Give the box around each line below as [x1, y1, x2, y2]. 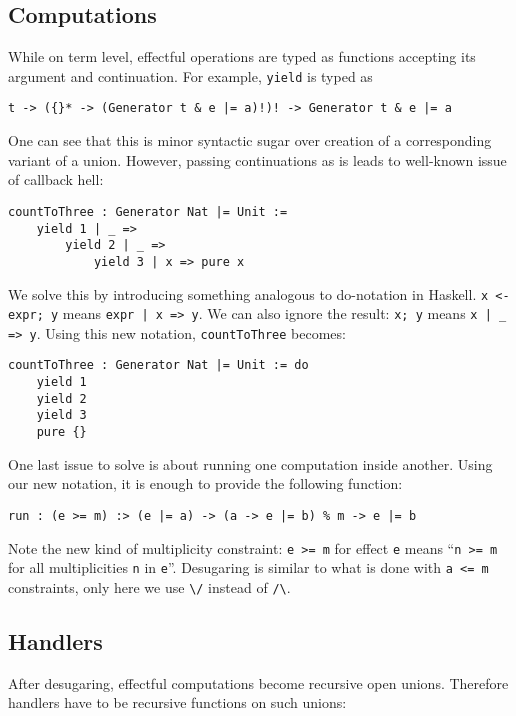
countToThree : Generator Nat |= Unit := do [8, 358, 309, 373]
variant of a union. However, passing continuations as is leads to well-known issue [8, 149, 507, 170]
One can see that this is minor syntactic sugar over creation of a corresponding [8, 130, 492, 151]
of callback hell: [8, 169, 104, 190]
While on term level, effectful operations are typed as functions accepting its [8, 46, 476, 67]
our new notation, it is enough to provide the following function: [8, 473, 403, 494]
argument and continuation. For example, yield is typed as [8, 65, 373, 86]
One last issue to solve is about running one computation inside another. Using [8, 453, 493, 474]
